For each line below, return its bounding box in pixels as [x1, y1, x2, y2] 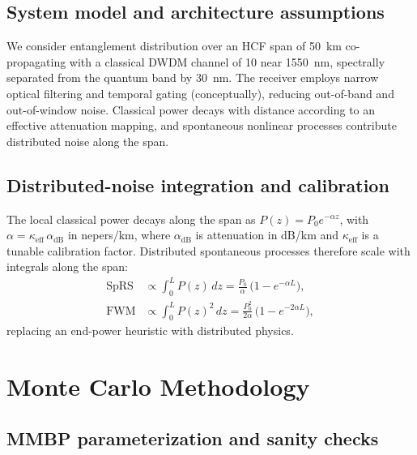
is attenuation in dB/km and [195, 226, 339, 243]
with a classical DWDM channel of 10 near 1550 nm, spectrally [69, 53, 385, 70]
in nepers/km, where [67, 226, 171, 243]
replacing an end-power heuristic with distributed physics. [6, 322, 294, 339]
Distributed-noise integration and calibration [6, 172, 389, 197]
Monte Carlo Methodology [6, 370, 310, 403]
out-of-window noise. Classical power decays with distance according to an [6, 101, 376, 118]
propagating [6, 53, 66, 70]
